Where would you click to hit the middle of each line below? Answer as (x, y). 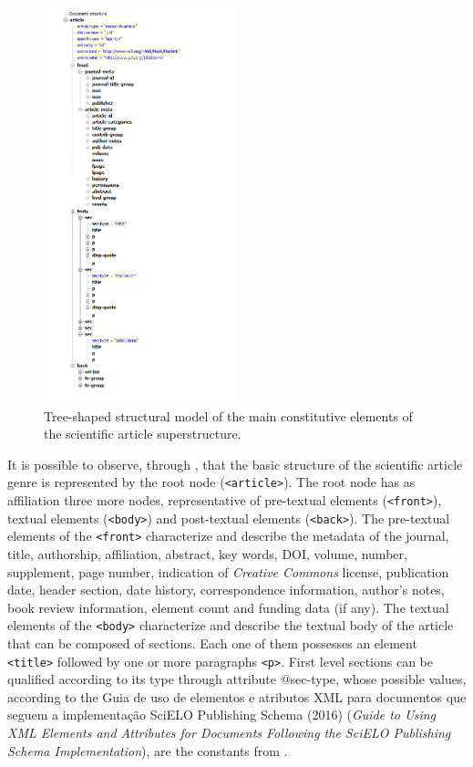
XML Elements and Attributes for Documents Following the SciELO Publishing (229, 732)
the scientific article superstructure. (143, 434)
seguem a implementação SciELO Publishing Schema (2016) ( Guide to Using (222, 715)
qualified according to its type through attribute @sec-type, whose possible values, (237, 679)
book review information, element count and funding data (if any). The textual (228, 607)
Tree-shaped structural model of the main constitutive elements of (228, 415)
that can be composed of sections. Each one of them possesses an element (212, 643)
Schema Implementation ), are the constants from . (148, 750)
